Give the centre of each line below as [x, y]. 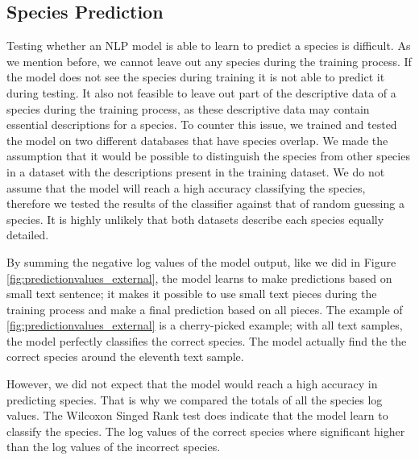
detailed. [28, 235]
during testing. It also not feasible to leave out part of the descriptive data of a [201, 92]
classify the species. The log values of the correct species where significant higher [206, 431]
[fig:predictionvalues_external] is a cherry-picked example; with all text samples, [205, 325]
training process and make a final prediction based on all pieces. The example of [205, 309]
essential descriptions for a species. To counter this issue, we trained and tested [202, 124]
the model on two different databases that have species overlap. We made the [197, 140]
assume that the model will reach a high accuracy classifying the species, [186, 187]
